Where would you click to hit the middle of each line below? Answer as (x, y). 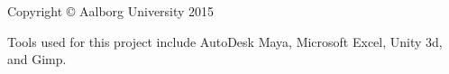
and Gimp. (37, 59)
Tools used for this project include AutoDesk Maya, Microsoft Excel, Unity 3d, (225, 41)
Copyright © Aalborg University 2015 (111, 11)
